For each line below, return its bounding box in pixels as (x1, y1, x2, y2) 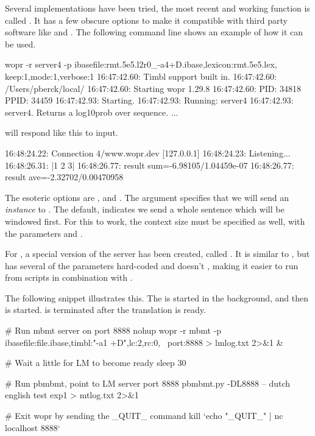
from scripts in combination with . (5, 271, 133, 284)
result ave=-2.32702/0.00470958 (5, 171, 124, 183)
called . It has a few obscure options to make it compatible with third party (5, 13, 288, 26)
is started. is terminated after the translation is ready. (5, 303, 206, 316)
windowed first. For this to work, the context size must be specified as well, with (5, 214, 305, 227)
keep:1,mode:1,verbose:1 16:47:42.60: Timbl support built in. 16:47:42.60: (5, 69, 277, 82)
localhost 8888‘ (5, 421, 60, 434)
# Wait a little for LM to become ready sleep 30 (5, 356, 186, 369)
